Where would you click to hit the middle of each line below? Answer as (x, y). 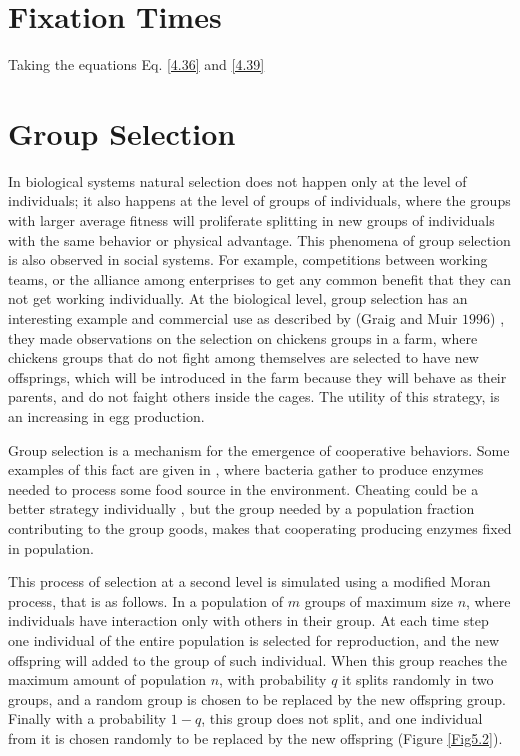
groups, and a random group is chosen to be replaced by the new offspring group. (257, 698)
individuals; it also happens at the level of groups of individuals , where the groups (259, 200)
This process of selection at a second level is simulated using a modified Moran (249, 581)
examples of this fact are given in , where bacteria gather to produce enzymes (246, 469)
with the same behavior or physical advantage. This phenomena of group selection (259, 239)
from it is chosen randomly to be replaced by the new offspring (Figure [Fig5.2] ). (255, 737)
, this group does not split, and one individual (342, 718)
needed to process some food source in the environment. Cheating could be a (243, 488)
